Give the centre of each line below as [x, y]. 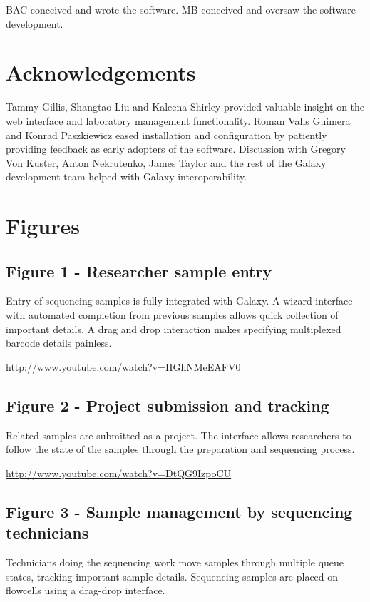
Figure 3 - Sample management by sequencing [179, 511]
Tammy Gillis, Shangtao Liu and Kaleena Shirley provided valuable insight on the [185, 107]
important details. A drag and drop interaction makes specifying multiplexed [174, 328]
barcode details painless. [59, 343]
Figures [43, 226]
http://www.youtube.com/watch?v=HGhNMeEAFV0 [123, 366]
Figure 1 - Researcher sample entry [139, 271]
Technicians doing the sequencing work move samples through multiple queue [175, 562]
